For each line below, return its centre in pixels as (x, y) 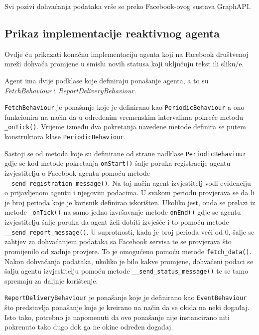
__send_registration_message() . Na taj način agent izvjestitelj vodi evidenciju (128, 182)
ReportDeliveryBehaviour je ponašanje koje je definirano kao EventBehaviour (126, 297)
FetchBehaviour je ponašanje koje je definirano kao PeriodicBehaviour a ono (125, 107)
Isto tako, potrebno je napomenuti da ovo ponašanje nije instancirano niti (117, 317)
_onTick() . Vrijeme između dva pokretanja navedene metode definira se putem (126, 127)
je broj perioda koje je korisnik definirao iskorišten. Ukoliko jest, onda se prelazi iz (130, 202)
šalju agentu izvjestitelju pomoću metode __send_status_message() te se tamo (127, 271)
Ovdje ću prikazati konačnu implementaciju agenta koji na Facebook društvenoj (127, 54)
